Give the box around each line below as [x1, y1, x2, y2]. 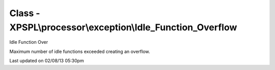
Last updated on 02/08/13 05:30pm [9, 58, 84, 64]
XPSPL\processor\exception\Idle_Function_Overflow [9, 22, 237, 33]
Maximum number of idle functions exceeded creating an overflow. [9, 48, 150, 54]
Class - [9, 8, 40, 19]
